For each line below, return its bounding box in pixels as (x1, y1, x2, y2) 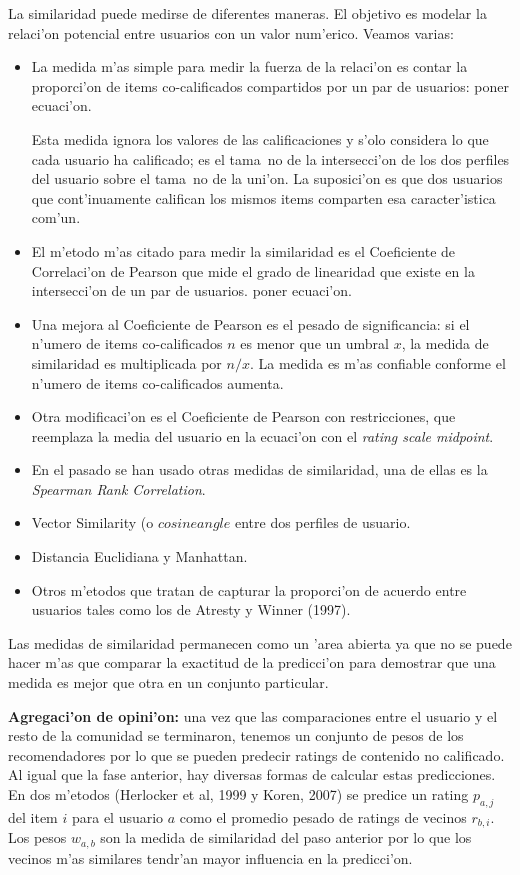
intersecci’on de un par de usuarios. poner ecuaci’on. (31, 280, 352, 301)
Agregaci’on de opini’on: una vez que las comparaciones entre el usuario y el (8, 705, 498, 726)
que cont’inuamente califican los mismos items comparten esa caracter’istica (31, 187, 496, 208)
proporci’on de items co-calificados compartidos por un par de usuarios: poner (31, 75, 509, 96)
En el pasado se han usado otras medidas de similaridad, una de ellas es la (31, 459, 488, 480)
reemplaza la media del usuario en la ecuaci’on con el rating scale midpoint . (31, 425, 494, 446)
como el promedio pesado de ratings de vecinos (179, 806, 467, 827)
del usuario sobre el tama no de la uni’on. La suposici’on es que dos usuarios (31, 168, 503, 189)
